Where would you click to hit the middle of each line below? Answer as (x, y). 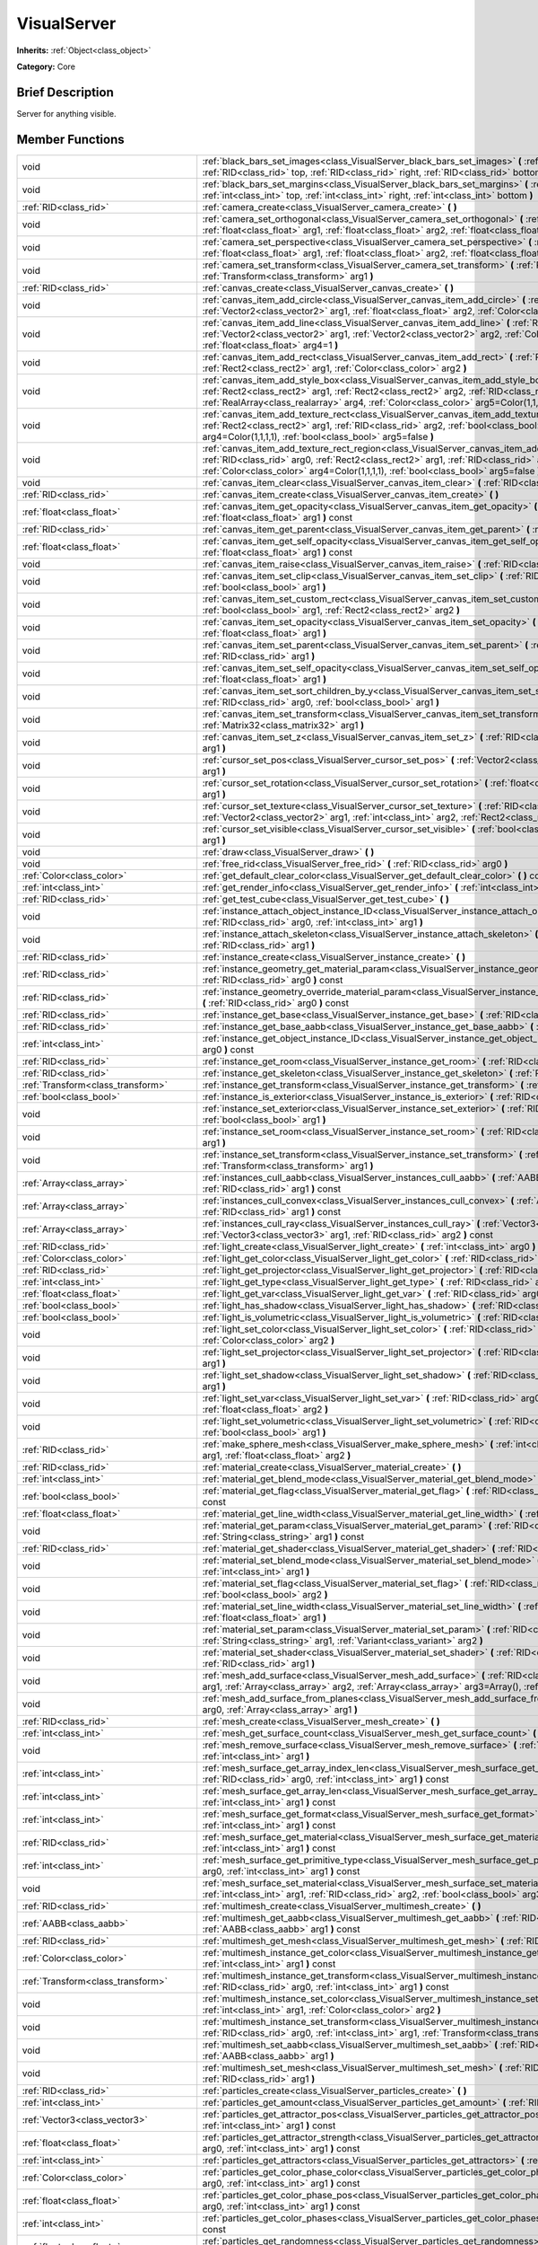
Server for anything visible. (66, 113)
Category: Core (46, 66)
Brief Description (65, 92)
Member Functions (70, 139)
